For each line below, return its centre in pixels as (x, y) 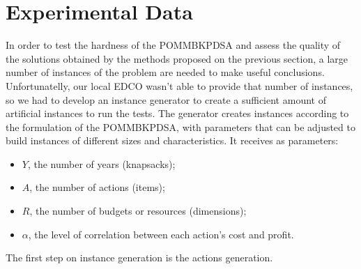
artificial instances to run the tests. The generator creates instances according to (177, 113)
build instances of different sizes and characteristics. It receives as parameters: (172, 140)
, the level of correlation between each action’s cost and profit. (161, 234)
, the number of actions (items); (97, 187)
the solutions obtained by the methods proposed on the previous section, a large (177, 58)
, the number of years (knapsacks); (101, 163)
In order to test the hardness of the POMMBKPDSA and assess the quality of (173, 45)
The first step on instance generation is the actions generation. (139, 258)
